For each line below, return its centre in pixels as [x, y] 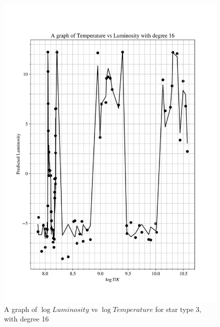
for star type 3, [178, 309]
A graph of [21, 309]
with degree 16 [26, 319]
